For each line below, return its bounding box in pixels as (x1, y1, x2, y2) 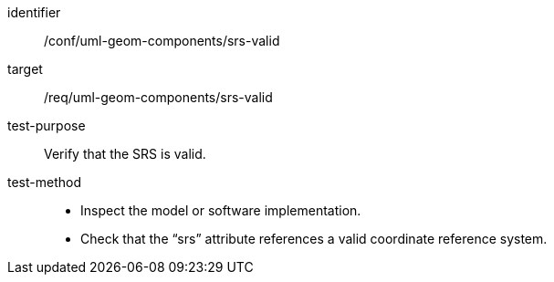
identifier (7, 5, 61, 20)
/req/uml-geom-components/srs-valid (44, 89, 273, 105)
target (7, 61, 43, 77)
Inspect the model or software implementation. (80, 203, 361, 218)
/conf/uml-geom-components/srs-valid (44, 33, 280, 48)
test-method (7, 174, 81, 190)
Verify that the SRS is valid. (44, 146, 206, 162)
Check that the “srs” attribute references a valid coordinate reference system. (80, 231, 548, 246)
